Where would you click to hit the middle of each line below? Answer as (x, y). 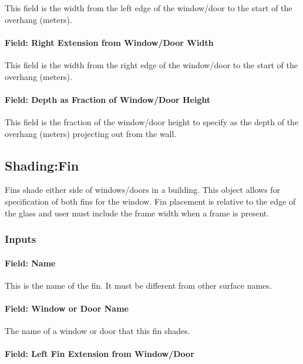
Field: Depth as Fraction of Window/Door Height (108, 99)
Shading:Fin (42, 165)
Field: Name (30, 263)
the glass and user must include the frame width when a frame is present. (137, 213)
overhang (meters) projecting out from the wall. (91, 133)
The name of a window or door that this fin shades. (97, 331)
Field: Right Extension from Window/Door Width (109, 42)
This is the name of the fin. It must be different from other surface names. (138, 285)
